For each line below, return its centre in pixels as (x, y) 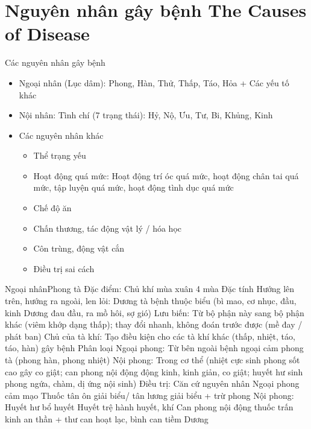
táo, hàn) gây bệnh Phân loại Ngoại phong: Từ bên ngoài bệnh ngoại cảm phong (154, 348)
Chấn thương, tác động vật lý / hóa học (107, 228)
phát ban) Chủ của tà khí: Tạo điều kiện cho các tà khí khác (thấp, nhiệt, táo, (150, 336)
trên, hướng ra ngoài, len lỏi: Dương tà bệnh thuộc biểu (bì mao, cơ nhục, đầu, (151, 301)
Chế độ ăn (52, 208)
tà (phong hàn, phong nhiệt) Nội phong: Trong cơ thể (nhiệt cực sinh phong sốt (152, 360)
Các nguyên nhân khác (61, 135)
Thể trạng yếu (60, 155)
